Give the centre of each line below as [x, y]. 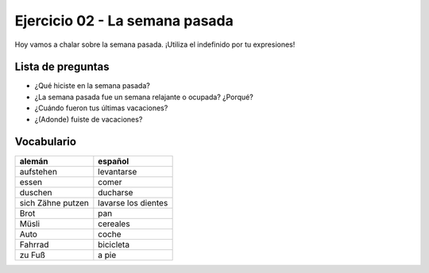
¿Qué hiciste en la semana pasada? [92, 86]
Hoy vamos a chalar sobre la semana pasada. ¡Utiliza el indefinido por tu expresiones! [155, 44]
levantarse [118, 171]
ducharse [116, 192]
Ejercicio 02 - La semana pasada [124, 21]
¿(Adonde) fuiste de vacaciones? [89, 119]
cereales [114, 224]
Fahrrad [34, 244]
